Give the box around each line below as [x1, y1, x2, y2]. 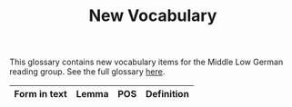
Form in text [14, 88, 68, 101]
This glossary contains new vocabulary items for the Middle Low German [9, 56, 284, 68]
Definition [145, 88, 189, 101]
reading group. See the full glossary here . [9, 66, 166, 77]
